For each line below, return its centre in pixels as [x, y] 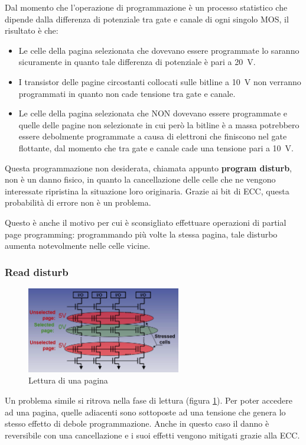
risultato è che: [32, 30]
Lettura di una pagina [68, 380]
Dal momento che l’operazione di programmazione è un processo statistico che [146, 7]
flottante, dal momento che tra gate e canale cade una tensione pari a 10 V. [156, 147]
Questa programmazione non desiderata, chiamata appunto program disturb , [149, 168]
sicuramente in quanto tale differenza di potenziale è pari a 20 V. [137, 62]
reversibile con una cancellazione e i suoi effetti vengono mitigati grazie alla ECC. [152, 435]
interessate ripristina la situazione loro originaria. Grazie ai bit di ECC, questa [147, 191]
